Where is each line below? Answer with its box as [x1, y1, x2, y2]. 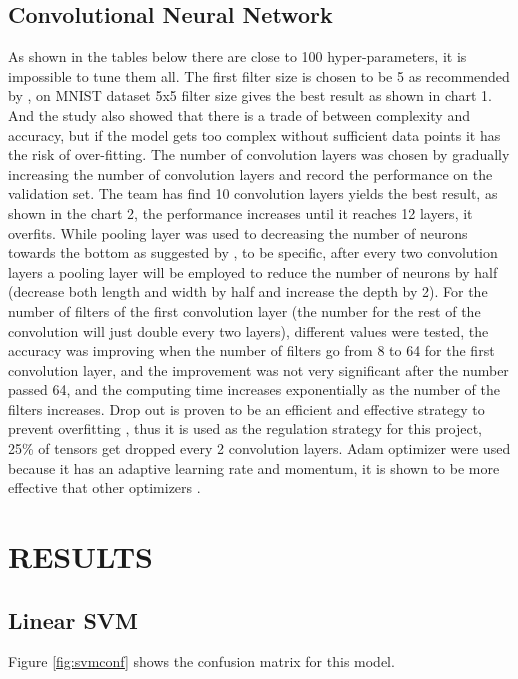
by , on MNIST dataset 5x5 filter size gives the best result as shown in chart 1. [8, 85, 492, 106]
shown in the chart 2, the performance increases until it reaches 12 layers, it [8, 202, 473, 223]
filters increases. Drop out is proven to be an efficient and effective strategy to [8, 398, 485, 419]
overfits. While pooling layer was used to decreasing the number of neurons [8, 222, 468, 243]
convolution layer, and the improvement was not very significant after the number [8, 359, 509, 380]
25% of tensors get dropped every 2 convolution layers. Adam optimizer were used [8, 438, 511, 459]
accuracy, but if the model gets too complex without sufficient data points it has [8, 124, 501, 145]
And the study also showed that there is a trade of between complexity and [8, 104, 470, 125]
